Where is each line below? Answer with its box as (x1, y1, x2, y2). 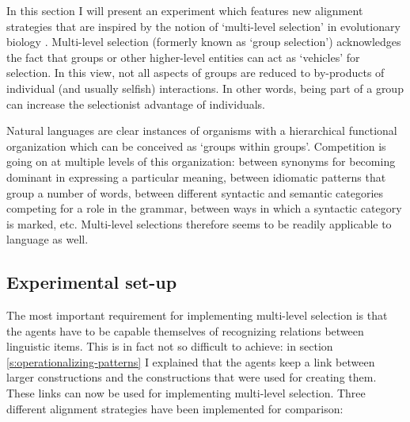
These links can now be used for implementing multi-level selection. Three (6, 385, 366, 401)
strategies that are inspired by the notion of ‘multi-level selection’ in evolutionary (6, 17, 401, 34)
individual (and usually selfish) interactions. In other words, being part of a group (6, 79, 404, 96)
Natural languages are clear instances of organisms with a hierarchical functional (6, 122, 397, 139)
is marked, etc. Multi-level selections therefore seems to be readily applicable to (6, 215, 392, 232)
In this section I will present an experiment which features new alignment (6, 2, 363, 18)
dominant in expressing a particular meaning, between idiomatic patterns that (6, 168, 386, 185)
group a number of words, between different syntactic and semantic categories (6, 184, 384, 201)
